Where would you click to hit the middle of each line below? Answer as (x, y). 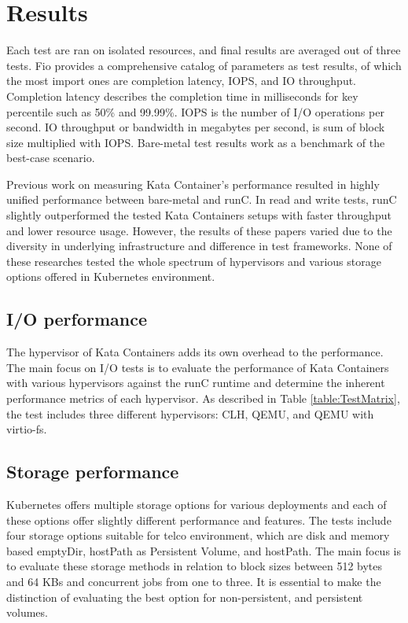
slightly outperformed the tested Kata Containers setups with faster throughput (199, 215)
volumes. (27, 612)
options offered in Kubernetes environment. (111, 276)
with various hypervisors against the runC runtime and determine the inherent (196, 383)
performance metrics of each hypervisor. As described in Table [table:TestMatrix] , (203, 398)
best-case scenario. (51, 158)
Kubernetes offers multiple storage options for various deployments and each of (197, 504)
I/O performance (77, 319)
